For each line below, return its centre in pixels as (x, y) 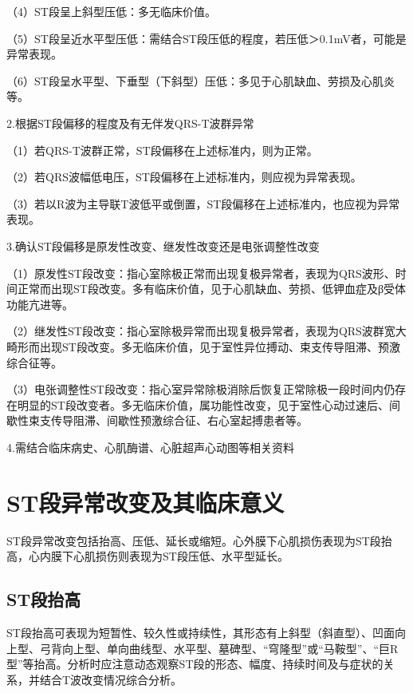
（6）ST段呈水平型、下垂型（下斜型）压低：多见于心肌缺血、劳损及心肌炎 (201, 80)
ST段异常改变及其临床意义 (146, 502)
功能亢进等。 (40, 304)
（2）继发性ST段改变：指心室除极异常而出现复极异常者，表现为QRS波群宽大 (206, 331)
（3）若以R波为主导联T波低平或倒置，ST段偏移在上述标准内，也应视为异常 (203, 203)
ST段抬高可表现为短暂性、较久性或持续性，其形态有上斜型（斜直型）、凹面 (201, 632)
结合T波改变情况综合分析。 (111, 679)
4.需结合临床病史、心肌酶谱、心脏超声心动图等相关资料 (150, 447)
